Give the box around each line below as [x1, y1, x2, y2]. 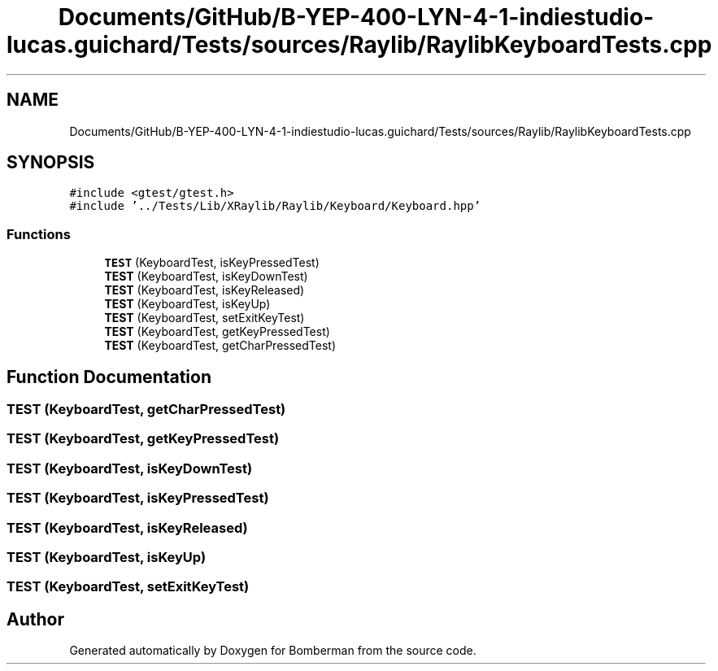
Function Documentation [7, 366, 211, 387]
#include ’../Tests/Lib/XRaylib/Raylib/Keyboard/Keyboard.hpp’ [69, 199, 481, 213]
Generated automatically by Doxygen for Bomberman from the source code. [69, 643, 476, 658]
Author [7, 608, 64, 630]
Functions [7, 225, 71, 242]
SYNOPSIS [7, 152, 95, 173]
